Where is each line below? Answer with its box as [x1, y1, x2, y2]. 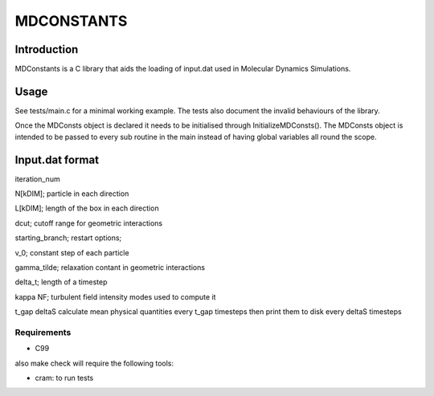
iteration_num [14, 174, 60, 184]
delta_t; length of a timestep [14, 277, 108, 287]
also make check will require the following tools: [14, 358, 174, 368]
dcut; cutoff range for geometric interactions [14, 218, 163, 228]
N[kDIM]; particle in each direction [14, 189, 129, 198]
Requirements [14, 326, 72, 337]
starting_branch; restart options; [14, 233, 122, 243]
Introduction [14, 43, 79, 56]
